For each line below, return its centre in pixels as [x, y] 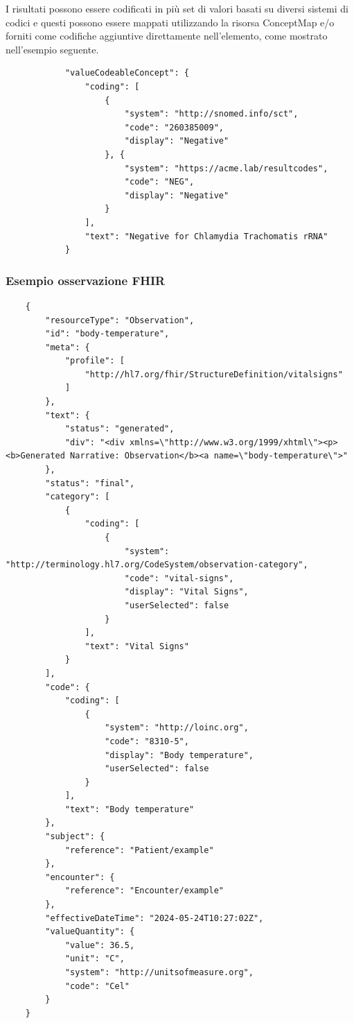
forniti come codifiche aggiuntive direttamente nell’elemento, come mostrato [167, 36]
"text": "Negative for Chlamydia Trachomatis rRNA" [206, 236]
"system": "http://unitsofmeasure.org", [159, 972]
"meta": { [68, 347]
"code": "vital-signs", [179, 578]
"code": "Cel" [97, 986]
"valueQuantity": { [90, 932]
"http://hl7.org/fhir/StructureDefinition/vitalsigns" [214, 374]
